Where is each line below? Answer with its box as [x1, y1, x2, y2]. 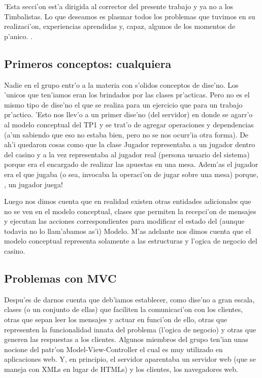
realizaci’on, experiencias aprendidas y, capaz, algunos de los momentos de [4, 21, 236, 31]
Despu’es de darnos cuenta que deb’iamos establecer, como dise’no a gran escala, [4, 294, 255, 304]
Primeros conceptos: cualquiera [4, 55, 172, 71]
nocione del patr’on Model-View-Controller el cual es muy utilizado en [4, 343, 223, 354]
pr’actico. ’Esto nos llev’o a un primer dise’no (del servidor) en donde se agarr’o [4, 109, 253, 120]
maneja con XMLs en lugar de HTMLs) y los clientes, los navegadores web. [4, 364, 238, 374]
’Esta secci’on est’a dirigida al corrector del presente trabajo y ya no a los [4, 1, 234, 11]
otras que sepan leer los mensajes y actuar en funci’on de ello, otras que [4, 314, 227, 325]
